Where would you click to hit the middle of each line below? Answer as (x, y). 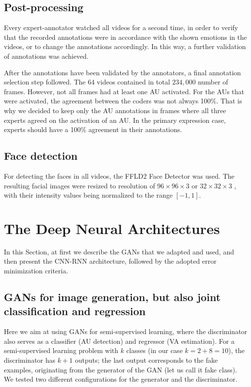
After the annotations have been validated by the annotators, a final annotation (123, 72)
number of (213, 82)
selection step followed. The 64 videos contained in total (87, 82)
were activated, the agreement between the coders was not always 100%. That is (123, 101)
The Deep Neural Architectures (112, 228)
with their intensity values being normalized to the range (88, 195)
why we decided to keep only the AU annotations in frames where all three (115, 110)
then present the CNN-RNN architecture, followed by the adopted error (110, 261)
